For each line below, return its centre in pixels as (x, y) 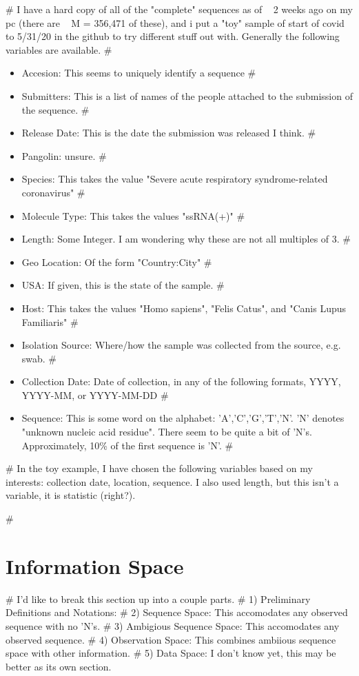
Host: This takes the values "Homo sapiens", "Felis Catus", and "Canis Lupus (184, 308)
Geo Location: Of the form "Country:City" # (117, 262)
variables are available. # (59, 49)
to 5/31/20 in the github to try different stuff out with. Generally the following (173, 36)
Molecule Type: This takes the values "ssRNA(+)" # (133, 215)
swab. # (39, 358)
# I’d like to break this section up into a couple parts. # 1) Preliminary (158, 598)
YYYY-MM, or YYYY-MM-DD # (95, 395)
